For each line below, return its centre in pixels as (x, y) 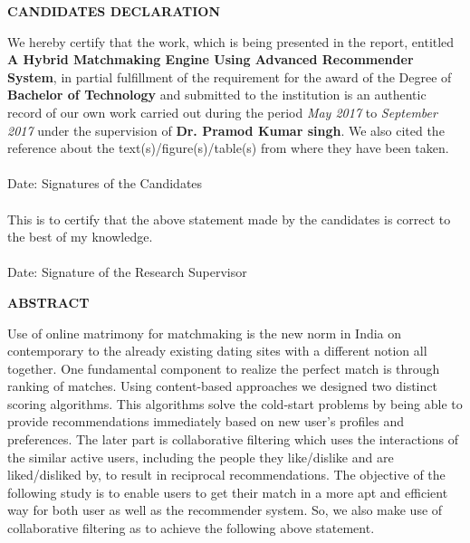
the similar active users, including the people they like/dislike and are (201, 457)
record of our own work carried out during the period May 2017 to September (222, 112)
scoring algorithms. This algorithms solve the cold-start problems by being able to (235, 403)
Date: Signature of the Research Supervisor (127, 272)
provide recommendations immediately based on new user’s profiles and (206, 421)
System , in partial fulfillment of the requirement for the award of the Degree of (230, 76)
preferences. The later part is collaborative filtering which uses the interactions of (233, 439)
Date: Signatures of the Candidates (105, 183)
